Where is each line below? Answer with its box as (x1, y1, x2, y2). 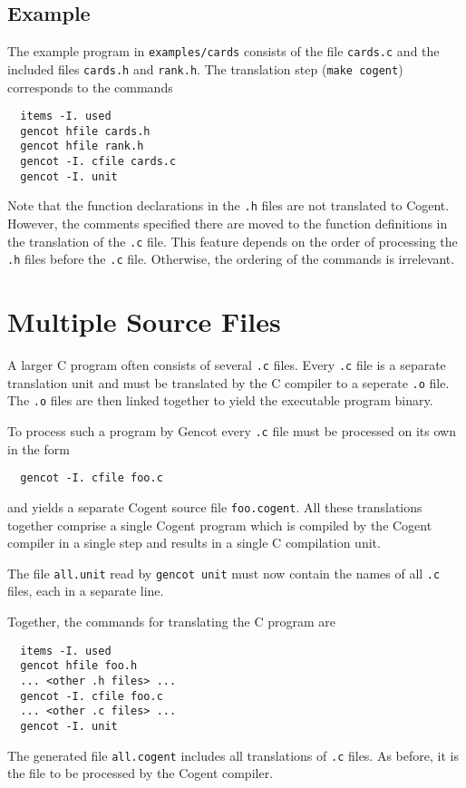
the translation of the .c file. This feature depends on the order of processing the (7, 231, 458, 250)
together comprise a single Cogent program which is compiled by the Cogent (7, 515, 432, 534)
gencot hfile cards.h (20, 124, 150, 138)
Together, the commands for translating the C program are (7, 612, 336, 631)
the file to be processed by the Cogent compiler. (7, 764, 274, 783)
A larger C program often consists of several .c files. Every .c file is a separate (7, 355, 446, 375)
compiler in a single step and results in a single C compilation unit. (7, 533, 381, 552)
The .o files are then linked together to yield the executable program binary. (7, 391, 433, 410)
